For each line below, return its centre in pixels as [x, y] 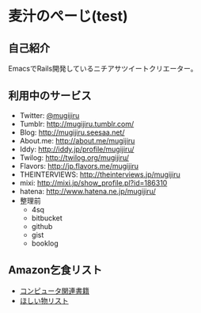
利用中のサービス [50, 96]
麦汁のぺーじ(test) [68, 16]
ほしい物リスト [44, 300]
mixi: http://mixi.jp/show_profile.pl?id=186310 [93, 182]
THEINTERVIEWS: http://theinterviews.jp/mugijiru [100, 174]
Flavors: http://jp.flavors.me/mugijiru [79, 166]
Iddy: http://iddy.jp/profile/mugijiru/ [77, 149]
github [42, 226]
